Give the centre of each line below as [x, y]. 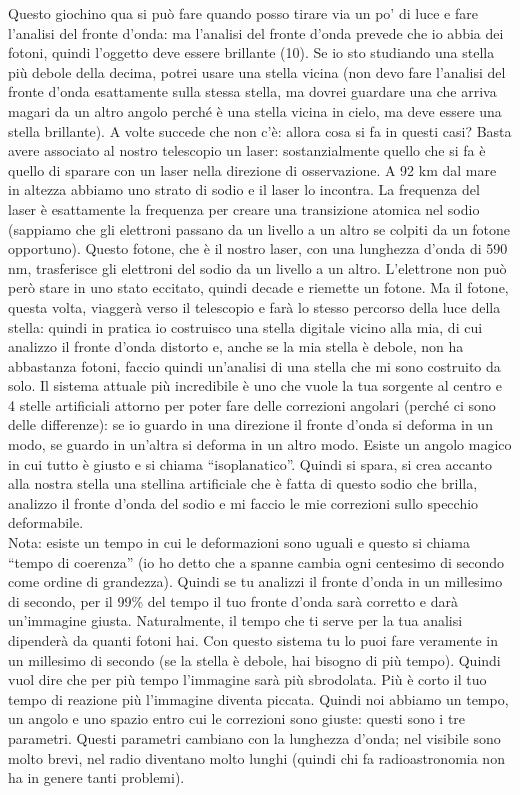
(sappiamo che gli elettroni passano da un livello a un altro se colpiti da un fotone [259, 228]
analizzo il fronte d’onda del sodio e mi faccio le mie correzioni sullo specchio [243, 502]
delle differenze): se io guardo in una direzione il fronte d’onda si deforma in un [250, 424]
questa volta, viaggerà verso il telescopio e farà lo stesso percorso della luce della [254, 306]
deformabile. [46, 522]
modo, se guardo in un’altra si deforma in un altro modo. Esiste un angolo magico [260, 444]
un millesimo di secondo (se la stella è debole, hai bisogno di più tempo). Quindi [254, 659]
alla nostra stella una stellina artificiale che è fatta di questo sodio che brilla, [243, 483]
